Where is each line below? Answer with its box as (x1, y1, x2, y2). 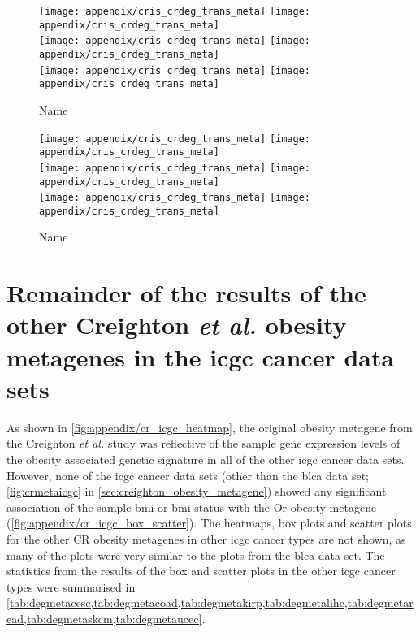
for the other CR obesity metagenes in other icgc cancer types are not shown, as (6, 530, 406, 547)
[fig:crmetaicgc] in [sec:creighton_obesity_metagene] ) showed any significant (6, 483, 387, 500)
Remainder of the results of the (6, 276, 366, 310)
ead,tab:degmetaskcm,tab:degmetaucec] (6, 609, 202, 626)
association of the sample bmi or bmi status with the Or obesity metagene (6, 498, 377, 515)
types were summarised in (6, 578, 136, 595)
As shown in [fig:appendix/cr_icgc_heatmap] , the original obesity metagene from (6, 418, 413, 436)
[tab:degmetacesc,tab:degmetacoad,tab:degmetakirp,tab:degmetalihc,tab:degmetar (6, 594, 414, 611)
